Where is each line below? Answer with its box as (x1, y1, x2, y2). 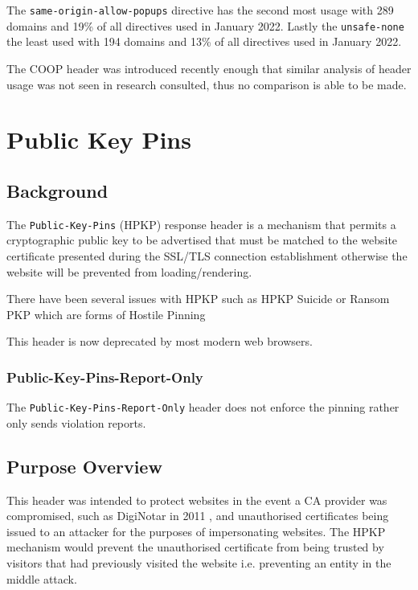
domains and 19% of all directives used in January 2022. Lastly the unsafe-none (6, 17, 404, 34)
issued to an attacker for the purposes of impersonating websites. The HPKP (6, 522, 386, 539)
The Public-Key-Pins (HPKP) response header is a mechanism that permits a (6, 215, 396, 232)
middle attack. (6, 570, 77, 587)
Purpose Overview (6, 453, 162, 478)
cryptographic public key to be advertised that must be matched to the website (6, 231, 398, 248)
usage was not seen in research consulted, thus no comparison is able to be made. (6, 76, 407, 92)
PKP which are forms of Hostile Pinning (6, 305, 206, 322)
